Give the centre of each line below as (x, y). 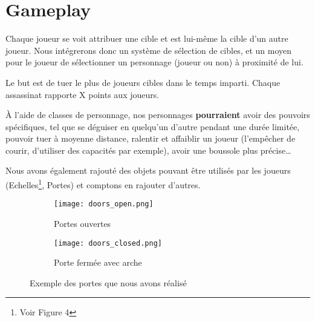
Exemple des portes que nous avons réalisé (108, 282)
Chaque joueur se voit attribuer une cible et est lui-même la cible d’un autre (147, 38)
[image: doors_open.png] (104, 204)
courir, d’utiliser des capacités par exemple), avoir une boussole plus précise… (148, 150)
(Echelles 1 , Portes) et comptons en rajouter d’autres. (103, 184)
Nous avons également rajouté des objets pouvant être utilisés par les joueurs (148, 170)
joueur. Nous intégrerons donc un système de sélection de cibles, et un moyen (149, 50)
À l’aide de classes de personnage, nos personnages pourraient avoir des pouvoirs (158, 115)
